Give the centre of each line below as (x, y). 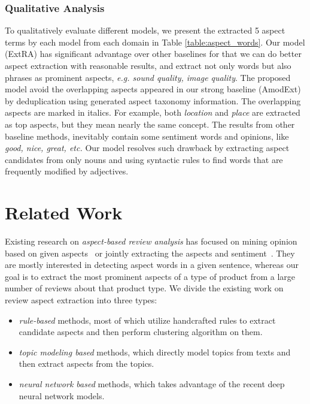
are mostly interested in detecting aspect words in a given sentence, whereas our (152, 265)
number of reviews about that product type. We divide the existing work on (144, 288)
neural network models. (62, 395)
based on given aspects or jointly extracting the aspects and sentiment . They (150, 253)
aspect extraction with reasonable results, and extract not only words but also (148, 65)
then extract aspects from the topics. (86, 364)
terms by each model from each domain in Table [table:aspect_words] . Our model (155, 42)
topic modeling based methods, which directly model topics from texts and (155, 352)
